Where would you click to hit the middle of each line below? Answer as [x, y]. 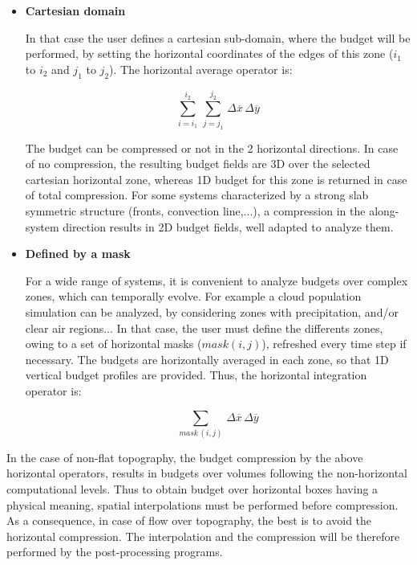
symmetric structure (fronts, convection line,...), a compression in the [195, 210]
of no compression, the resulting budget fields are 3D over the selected [198, 164]
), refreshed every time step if [334, 344]
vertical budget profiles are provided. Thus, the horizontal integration [196, 375]
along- [384, 210]
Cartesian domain [75, 10]
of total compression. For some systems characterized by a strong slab [197, 195]
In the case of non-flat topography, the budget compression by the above [185, 457]
